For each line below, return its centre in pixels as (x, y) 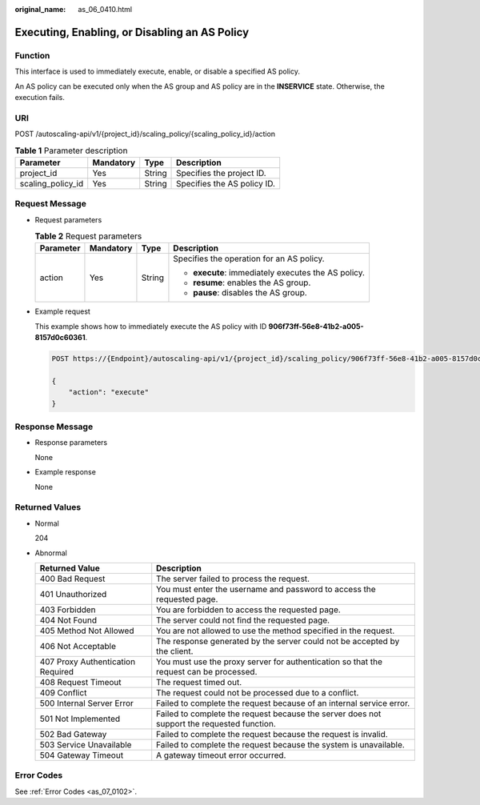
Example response (65, 472)
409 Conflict (63, 692)
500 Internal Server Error (86, 703)
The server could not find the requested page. (243, 620)
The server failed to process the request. (233, 579)
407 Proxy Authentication (88, 662)
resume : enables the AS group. (252, 282)
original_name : (40, 9)
